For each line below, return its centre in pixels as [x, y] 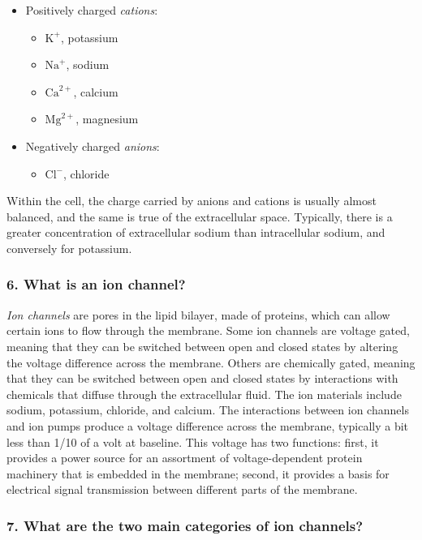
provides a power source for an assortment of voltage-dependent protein [185, 458]
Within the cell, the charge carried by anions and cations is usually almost [192, 201]
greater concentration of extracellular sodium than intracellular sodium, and [196, 232]
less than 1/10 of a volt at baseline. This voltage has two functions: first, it [193, 441]
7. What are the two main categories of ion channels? [185, 525]
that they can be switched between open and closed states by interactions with [202, 378]
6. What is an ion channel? [96, 284]
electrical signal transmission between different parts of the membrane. [182, 489]
